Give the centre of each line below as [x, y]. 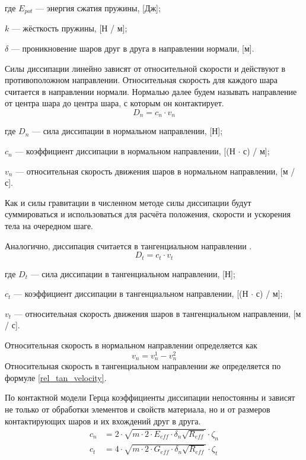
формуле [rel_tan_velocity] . [56, 377]
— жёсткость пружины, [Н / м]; [69, 28]
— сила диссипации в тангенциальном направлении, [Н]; [133, 273]
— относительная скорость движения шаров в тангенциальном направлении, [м [157, 313]
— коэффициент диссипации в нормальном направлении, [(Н [125, 151]
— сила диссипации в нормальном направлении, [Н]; [127, 131]
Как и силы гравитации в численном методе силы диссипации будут [128, 202]
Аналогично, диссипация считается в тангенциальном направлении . [128, 245]
